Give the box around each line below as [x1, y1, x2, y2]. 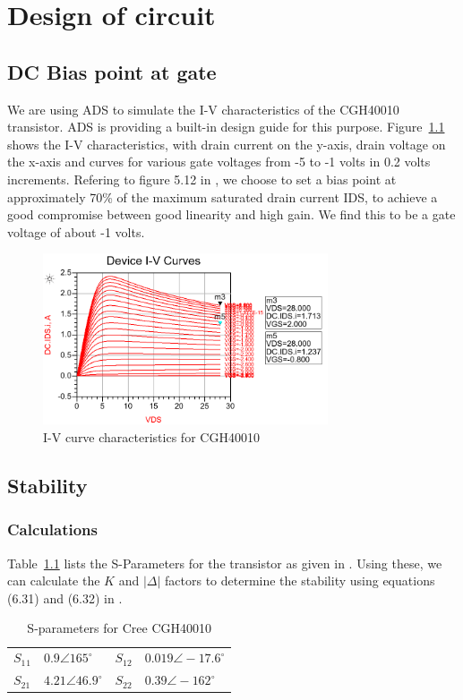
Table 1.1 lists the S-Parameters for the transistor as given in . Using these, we [7, 553, 442, 572]
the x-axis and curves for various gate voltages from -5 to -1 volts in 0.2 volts [7, 152, 431, 171]
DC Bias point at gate [7, 57, 217, 85]
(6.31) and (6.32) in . [7, 588, 123, 607]
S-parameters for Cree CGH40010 [27, 619, 211, 637]
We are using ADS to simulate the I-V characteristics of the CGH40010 [7, 99, 399, 118]
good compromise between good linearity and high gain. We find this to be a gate [7, 205, 456, 224]
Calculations [7, 518, 98, 541]
